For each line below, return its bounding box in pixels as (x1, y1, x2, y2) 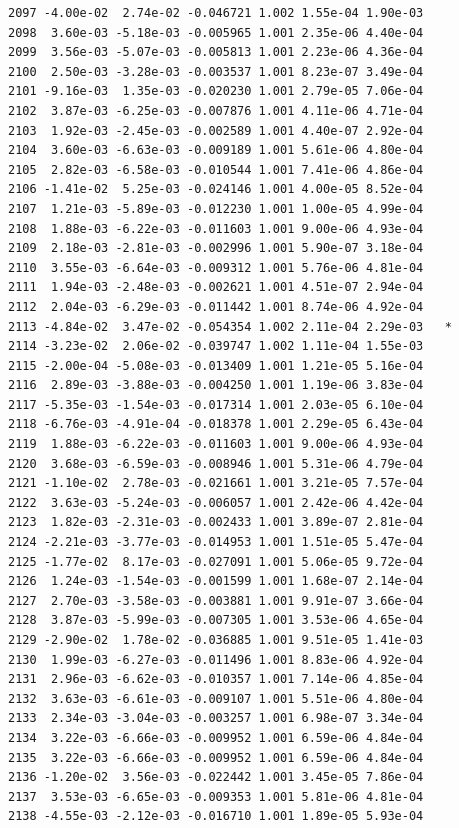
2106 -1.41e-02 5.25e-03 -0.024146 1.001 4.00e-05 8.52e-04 (8, 182, 424, 197)
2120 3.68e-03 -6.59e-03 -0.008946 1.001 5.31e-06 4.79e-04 (8, 456, 424, 471)
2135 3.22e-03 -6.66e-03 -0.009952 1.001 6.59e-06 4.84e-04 (8, 750, 424, 765)
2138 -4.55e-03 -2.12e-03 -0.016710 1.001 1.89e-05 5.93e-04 (8, 809, 424, 824)
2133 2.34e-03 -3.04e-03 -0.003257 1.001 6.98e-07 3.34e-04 (8, 711, 424, 726)
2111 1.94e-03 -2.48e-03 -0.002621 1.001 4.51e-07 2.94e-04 (8, 280, 424, 295)
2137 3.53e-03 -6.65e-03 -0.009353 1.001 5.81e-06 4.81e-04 (8, 789, 424, 804)
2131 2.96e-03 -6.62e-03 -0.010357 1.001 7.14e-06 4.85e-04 (8, 672, 424, 687)
